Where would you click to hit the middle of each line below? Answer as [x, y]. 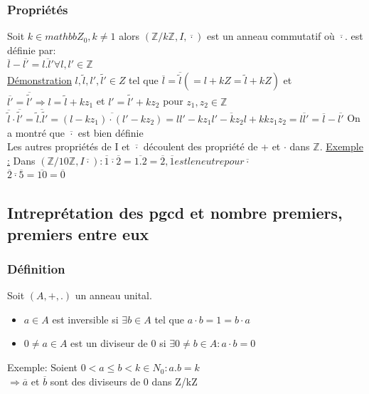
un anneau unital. [113, 295]
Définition [36, 268]
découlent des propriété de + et [212, 146]
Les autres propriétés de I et [69, 146]
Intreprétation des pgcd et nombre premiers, [175, 213]
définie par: [32, 50]
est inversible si [85, 319]
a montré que [36, 132]
